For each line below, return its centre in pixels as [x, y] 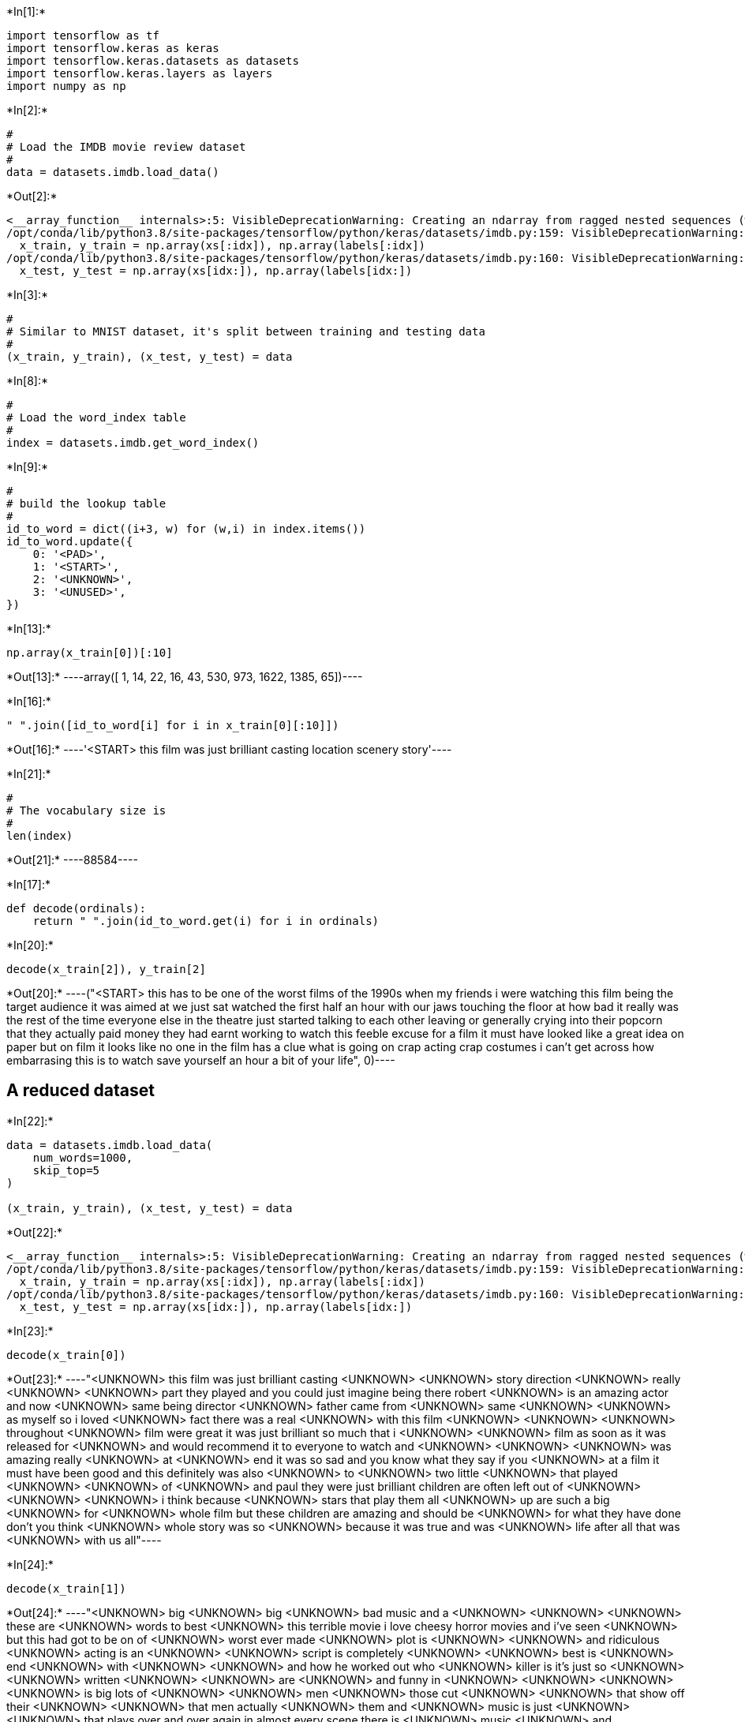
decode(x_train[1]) [66, 1588]
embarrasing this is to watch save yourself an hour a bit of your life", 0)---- [201, 1060]
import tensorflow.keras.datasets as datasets [153, 61]
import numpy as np [66, 86]
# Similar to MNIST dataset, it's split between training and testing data [246, 331]
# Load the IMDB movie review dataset [126, 147]
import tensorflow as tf [83, 36]
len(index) [40, 836]
